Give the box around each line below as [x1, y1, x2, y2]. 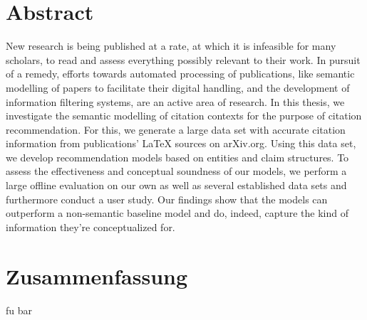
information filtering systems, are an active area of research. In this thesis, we [6, 94, 345, 109]
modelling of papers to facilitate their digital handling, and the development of [6, 80, 350, 95]
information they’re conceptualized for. [6, 219, 175, 234]
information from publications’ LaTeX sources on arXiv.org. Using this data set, [6, 136, 356, 151]
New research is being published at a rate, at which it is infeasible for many [6, 38, 336, 53]
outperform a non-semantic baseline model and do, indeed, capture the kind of [6, 206, 348, 220]
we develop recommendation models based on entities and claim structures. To [6, 149, 349, 164]
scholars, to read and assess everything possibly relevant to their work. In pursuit [6, 52, 361, 67]
